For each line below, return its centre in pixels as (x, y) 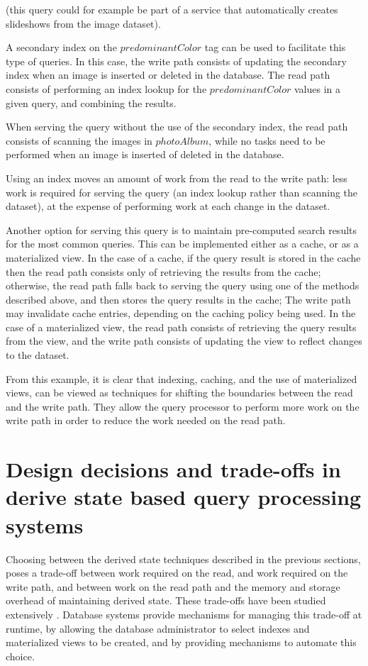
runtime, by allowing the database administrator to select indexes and (158, 628)
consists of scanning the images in (79, 140)
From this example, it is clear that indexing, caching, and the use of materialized (182, 378)
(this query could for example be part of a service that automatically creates (172, 9)
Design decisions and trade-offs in (173, 469)
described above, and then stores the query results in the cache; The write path (178, 299)
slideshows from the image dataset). (83, 23)
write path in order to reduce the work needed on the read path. (146, 420)
